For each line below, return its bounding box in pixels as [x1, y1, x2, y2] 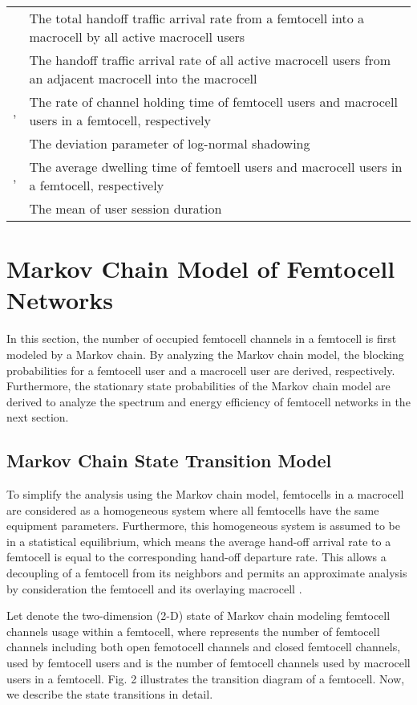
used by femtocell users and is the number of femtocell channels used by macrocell [6, 654, 411, 671]
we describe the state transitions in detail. [6, 686, 213, 703]
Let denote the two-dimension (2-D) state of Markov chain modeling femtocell [6, 607, 391, 624]
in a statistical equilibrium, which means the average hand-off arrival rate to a [6, 532, 391, 549]
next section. [6, 409, 69, 426]
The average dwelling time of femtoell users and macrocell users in [29, 157, 403, 176]
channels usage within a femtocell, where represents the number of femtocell [6, 622, 380, 639]
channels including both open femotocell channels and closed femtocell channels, [6, 638, 401, 655]
